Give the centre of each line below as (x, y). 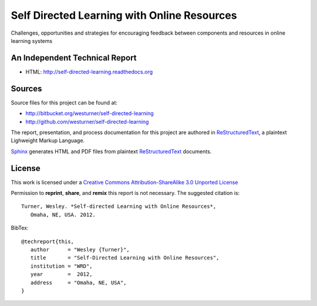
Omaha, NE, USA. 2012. (63, 215)
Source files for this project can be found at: (64, 102)
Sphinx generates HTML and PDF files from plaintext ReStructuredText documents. (111, 151)
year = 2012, (61, 274)
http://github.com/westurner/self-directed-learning (87, 122)
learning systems (32, 41)
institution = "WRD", (61, 266)
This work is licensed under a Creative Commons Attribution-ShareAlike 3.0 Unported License (124, 182)
